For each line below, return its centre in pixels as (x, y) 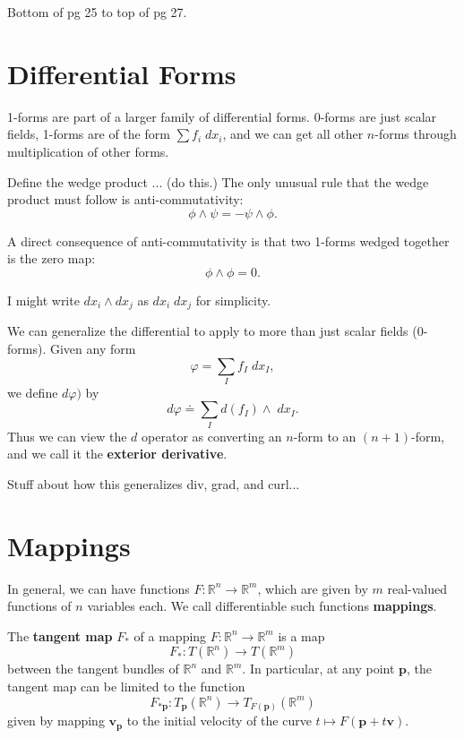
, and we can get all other (293, 134)
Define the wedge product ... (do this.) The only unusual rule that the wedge (218, 181)
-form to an (325, 436)
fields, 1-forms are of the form (89, 134)
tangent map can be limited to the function (126, 687)
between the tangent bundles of (93, 669)
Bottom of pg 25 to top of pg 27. (97, 12)
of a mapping (170, 635)
